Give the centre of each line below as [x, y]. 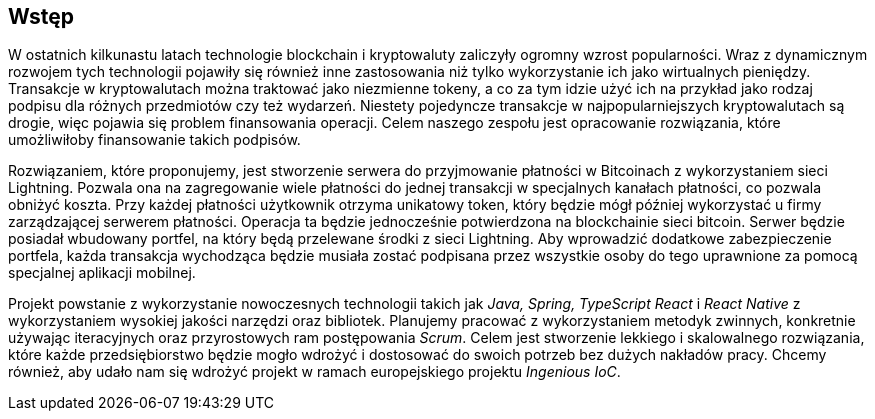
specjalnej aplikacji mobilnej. [102, 273]
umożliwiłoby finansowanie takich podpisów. [154, 140]
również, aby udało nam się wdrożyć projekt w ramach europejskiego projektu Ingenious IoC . [314, 372]
